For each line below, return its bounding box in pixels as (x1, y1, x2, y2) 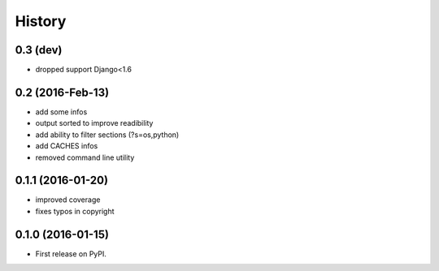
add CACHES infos (35, 141, 98, 151)
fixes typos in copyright (35, 206, 115, 216)
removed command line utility (35, 153, 135, 162)
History (15, 12, 67, 30)
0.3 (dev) (15, 43, 63, 57)
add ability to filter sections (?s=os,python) (35, 130, 180, 140)
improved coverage (35, 195, 101, 204)
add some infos (35, 106, 88, 117)
